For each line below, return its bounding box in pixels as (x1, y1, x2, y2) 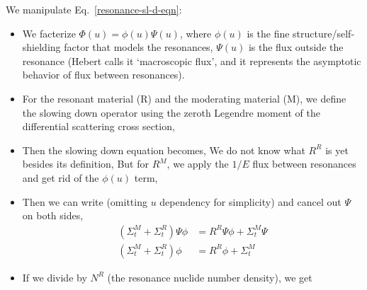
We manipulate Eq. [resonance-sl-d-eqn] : (6, 2, 182, 16)
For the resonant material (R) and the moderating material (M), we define (22, 91, 346, 105)
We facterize (22, 25, 76, 40)
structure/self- (293, 25, 355, 40)
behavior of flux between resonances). (22, 67, 185, 82)
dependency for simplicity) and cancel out (159, 194, 341, 209)
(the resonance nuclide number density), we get (107, 269, 312, 284)
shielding (22, 40, 61, 54)
